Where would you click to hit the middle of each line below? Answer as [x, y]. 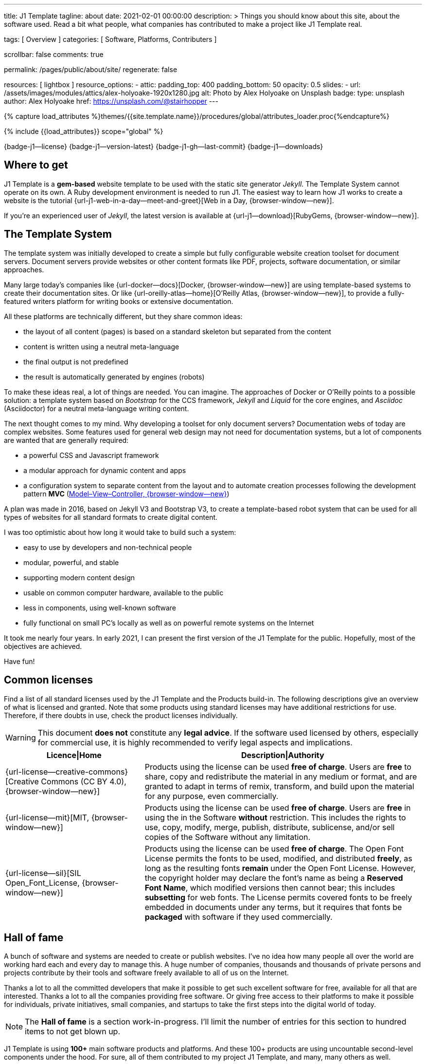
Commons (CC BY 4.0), [84, 781]
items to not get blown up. [73, 1032]
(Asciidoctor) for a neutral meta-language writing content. [97, 408]
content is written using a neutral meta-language [101, 346]
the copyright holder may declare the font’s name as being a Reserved [274, 878]
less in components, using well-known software [100, 608]
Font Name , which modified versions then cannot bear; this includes [270, 887]
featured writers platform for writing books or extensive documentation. [119, 301]
